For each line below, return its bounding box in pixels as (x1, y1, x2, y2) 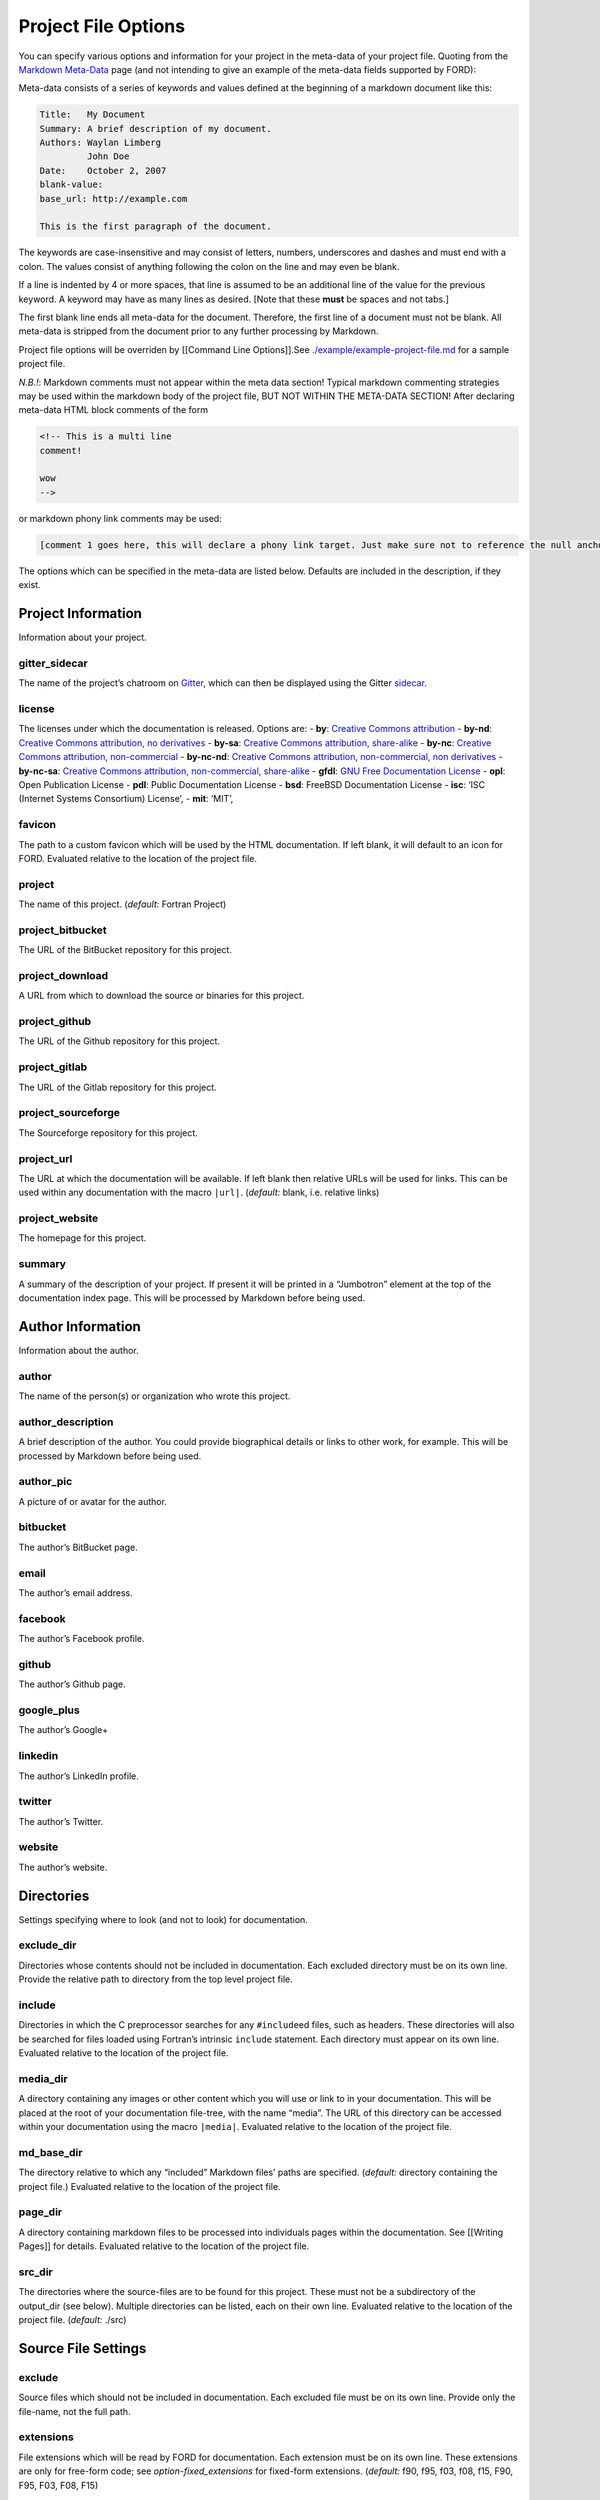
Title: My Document (39, 109, 146, 120)
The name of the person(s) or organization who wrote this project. (18, 1390, 291, 1402)
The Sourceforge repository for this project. (18, 1126, 199, 1139)
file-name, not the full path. (18, 2405, 131, 2417)
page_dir (18, 2205, 63, 2219)
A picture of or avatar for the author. (18, 1495, 167, 1507)
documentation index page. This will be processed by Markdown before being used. (18, 1291, 366, 1304)
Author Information (18, 1318, 142, 1335)
